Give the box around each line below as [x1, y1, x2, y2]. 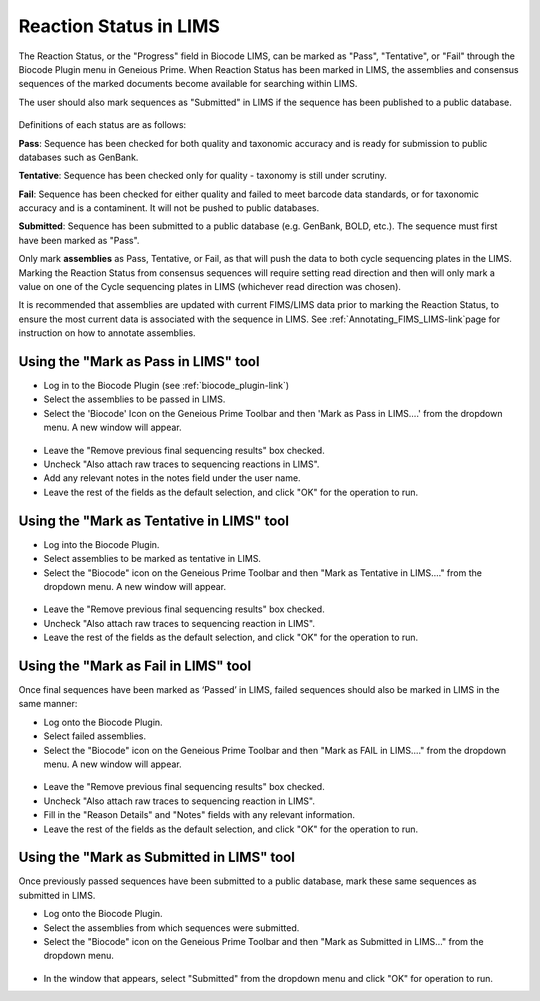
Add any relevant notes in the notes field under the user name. [43, 472, 301, 484]
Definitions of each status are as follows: [18, 119, 187, 131]
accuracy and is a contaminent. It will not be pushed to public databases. [18, 202, 320, 214]
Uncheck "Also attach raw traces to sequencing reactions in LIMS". [43, 458, 320, 470]
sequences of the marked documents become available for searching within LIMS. [18, 78, 358, 90]
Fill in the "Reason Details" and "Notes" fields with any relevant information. [43, 809, 355, 821]
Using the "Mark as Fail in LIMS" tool [18, 657, 252, 674]
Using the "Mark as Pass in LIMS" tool [18, 353, 260, 370]
